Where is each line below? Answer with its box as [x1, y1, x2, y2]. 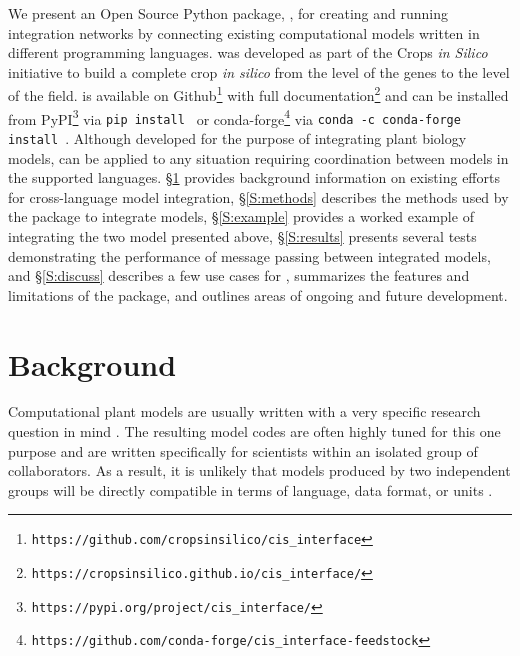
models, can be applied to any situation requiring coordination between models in [8, 147, 509, 168]
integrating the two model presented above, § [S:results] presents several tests [8, 225, 477, 246]
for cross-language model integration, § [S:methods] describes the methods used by [8, 186, 509, 207]
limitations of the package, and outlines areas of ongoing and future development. [8, 284, 508, 305]
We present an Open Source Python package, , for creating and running [8, 3, 448, 23]
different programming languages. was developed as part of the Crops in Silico [8, 42, 488, 63]
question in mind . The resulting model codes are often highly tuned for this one [8, 421, 501, 442]
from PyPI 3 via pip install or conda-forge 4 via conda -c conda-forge [8, 105, 461, 129]
